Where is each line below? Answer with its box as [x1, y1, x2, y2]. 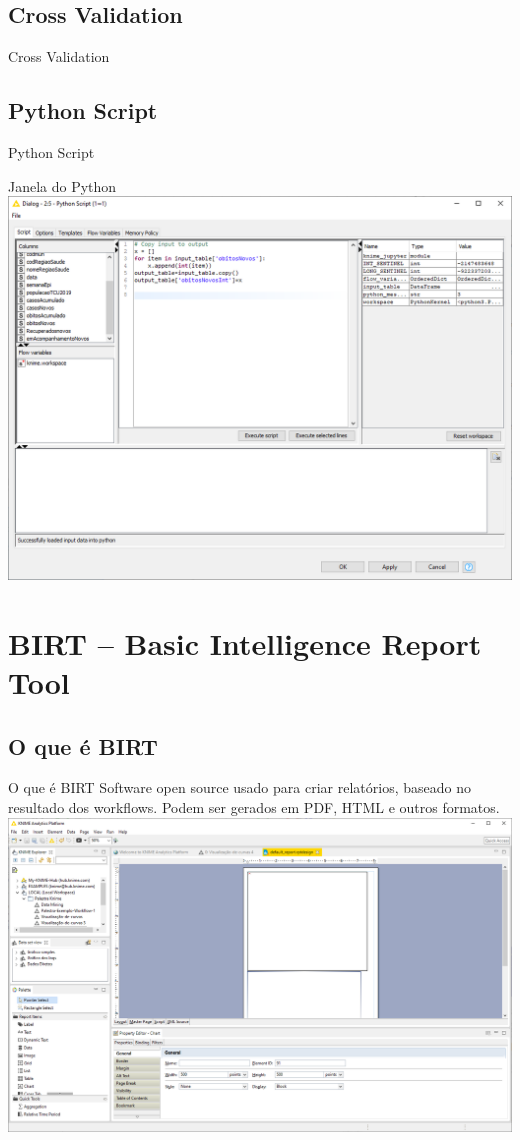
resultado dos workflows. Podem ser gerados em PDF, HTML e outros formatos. [8, 797, 500, 818]
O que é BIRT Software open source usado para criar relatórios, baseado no [8, 777, 471, 798]
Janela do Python [8, 175, 117, 196]
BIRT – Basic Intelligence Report [8, 622, 482, 663]
